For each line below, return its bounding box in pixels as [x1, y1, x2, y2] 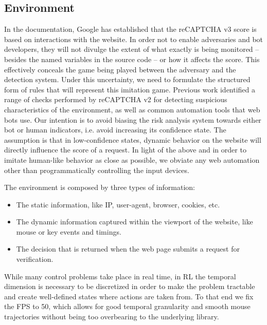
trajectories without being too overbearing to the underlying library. [4, 311, 219, 322]
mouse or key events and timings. [16, 226, 121, 237]
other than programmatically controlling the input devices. [4, 164, 189, 175]
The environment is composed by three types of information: [4, 182, 195, 193]
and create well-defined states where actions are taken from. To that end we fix [4, 291, 254, 301]
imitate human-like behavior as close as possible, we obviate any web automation [4, 154, 260, 165]
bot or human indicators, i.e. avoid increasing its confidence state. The [4, 124, 226, 135]
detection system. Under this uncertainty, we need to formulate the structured [4, 74, 251, 85]
